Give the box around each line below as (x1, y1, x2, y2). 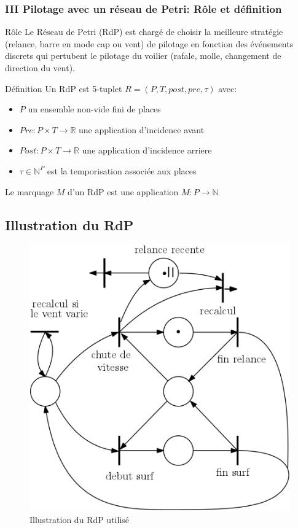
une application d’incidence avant (78, 123, 205, 136)
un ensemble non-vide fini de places (28, 103, 161, 115)
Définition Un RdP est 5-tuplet (5, 82, 122, 95)
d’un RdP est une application (68, 185, 179, 198)
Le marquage (5, 185, 54, 198)
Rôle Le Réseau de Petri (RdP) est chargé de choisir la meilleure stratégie (5, 25, 283, 38)
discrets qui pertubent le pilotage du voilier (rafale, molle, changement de (5, 49, 281, 62)
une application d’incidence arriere (82, 144, 212, 157)
